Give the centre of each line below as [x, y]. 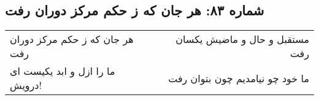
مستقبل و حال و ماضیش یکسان [242, 39]
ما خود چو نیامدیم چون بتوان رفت [239, 78]
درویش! [26, 85]
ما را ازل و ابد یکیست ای [63, 71]
